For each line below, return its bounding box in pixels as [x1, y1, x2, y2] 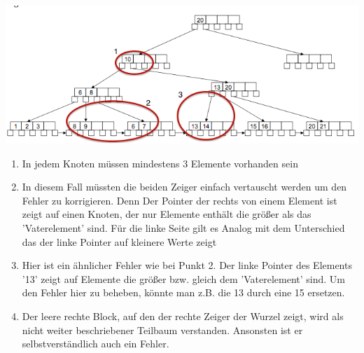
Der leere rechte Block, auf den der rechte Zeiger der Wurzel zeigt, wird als [22, 308, 344, 323]
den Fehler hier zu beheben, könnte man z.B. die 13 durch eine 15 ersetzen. [22, 285, 345, 300]
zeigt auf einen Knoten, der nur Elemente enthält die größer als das [22, 207, 311, 221]
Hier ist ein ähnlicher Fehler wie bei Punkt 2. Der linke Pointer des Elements [22, 258, 352, 272]
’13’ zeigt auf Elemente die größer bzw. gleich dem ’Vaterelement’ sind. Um [22, 271, 345, 286]
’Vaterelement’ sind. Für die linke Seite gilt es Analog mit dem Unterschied [22, 220, 345, 235]
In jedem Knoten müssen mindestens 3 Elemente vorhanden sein [22, 155, 298, 170]
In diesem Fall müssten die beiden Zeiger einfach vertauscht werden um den [22, 179, 347, 194]
